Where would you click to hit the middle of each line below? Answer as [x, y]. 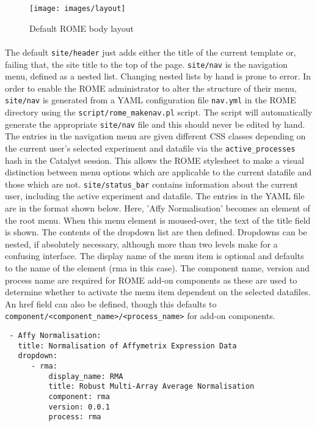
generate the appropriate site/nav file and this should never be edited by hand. [155, 124]
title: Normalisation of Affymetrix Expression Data [127, 346]
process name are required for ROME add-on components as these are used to [151, 280]
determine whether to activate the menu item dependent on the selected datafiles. [158, 292]
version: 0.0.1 [79, 407]
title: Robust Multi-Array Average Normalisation [151, 387]
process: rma [75, 417]
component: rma [79, 396]
